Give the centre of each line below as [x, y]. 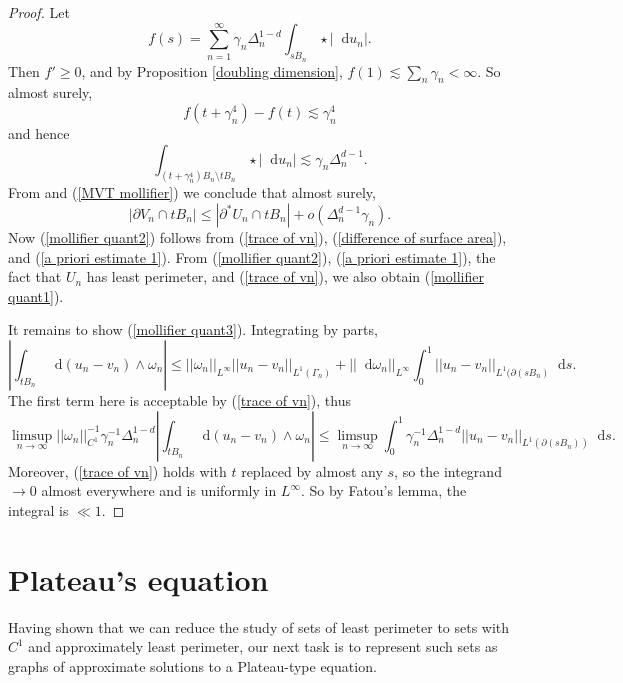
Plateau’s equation [138, 578]
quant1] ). [36, 295]
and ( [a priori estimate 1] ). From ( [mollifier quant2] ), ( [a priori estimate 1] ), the [252, 256]
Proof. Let [39, 12]
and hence [39, 132]
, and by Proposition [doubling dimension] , [212, 70]
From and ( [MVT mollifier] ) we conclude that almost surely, [192, 192]
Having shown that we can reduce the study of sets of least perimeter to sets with [259, 626]
